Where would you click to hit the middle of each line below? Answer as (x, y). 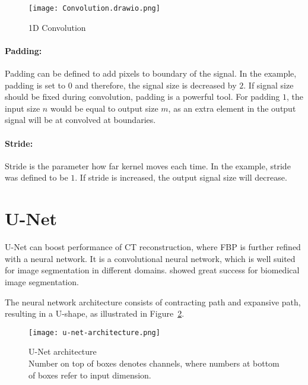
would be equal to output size (104, 108)
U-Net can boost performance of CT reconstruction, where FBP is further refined (153, 247)
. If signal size (269, 85)
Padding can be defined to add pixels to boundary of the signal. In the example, (151, 73)
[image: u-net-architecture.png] (94, 332)
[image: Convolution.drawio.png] (94, 8)
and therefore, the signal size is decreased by (156, 85)
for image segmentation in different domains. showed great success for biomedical (152, 270)
